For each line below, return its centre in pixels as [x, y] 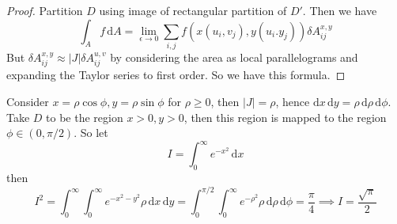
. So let [91, 133]
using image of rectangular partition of [193, 10]
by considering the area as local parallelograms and [234, 57]
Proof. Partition [45, 10]
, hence [293, 101]
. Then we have [340, 10]
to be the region [85, 117]
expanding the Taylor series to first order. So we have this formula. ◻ [176, 75]
